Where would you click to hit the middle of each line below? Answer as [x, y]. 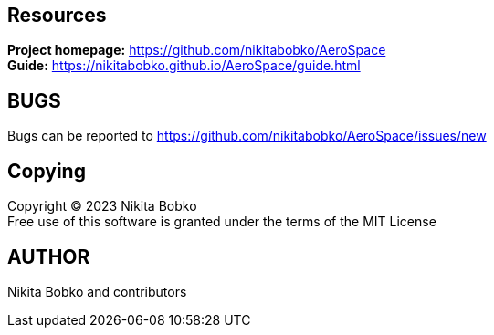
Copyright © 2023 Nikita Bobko [102, 206]
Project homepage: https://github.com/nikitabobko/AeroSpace [197, 50]
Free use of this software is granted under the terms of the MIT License [222, 222]
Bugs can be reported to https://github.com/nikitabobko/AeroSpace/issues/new [247, 136]
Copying [47, 171]
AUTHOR [49, 256]
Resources [57, 15]
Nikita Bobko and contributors [97, 291]
